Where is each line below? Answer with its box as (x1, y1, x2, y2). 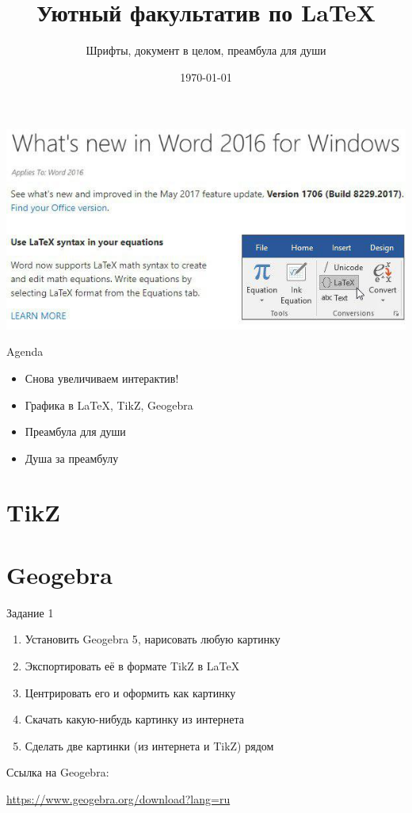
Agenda (6, 343, 44, 360)
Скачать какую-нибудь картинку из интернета (25, 711, 245, 727)
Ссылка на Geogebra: (6, 764, 109, 781)
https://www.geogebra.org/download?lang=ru (6, 790, 231, 807)
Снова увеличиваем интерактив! (25, 369, 179, 386)
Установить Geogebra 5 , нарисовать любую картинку (25, 631, 280, 647)
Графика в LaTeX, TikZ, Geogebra (25, 396, 193, 413)
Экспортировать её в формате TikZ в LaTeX (25, 657, 240, 674)
